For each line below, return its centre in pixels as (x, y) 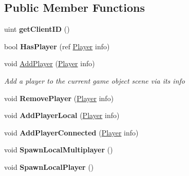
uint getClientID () (37, 29)
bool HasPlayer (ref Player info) (57, 46)
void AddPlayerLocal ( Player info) (62, 115)
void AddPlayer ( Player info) (50, 63)
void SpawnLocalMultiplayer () (59, 150)
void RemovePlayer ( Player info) (59, 98)
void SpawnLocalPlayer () (49, 167)
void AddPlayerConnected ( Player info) (71, 132)
